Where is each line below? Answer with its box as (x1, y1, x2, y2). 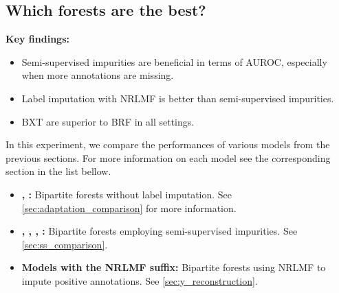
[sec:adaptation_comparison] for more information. (21, 200, 237, 215)
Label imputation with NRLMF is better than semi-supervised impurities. (21, 91, 334, 105)
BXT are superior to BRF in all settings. (21, 114, 195, 128)
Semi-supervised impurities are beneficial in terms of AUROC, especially (21, 54, 327, 69)
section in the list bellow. (6, 164, 111, 178)
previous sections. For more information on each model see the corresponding (6, 150, 331, 165)
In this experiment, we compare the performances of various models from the (6, 137, 330, 152)
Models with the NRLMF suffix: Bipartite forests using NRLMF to (21, 260, 326, 274)
